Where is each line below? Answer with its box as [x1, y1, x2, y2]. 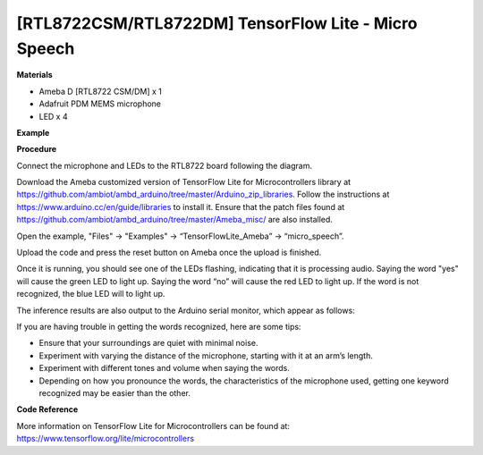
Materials [16, 70, 53, 80]
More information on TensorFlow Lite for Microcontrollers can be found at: [16, 420, 291, 431]
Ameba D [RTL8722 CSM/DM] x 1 [38, 86, 163, 97]
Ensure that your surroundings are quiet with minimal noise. [38, 338, 258, 349]
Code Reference [16, 404, 79, 415]
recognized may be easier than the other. [38, 387, 191, 398]
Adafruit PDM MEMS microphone [38, 98, 161, 109]
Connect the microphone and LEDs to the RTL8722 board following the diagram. [16, 160, 313, 171]
